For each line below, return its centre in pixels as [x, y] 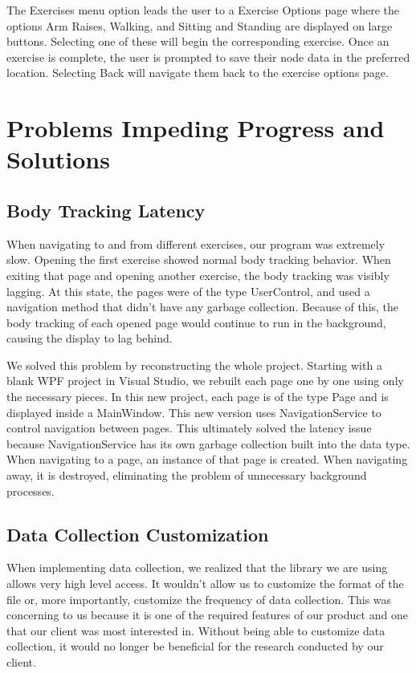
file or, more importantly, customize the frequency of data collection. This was [199, 599]
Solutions [58, 159]
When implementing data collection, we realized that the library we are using [197, 568]
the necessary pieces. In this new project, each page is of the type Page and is [198, 397]
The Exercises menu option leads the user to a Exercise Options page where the [203, 10]
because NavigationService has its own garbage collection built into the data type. [208, 443]
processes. [31, 491]
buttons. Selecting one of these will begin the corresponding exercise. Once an [198, 41]
